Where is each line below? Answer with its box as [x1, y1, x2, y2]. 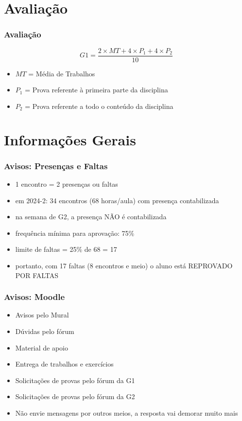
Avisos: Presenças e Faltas [4, 159, 108, 172]
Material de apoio [15, 342, 68, 352]
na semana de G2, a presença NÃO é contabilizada [15, 211, 167, 222]
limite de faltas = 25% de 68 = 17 [15, 244, 117, 254]
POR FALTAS [15, 270, 59, 280]
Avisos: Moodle [4, 291, 65, 303]
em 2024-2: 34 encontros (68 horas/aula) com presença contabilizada [15, 195, 219, 205]
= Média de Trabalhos [28, 68, 95, 78]
